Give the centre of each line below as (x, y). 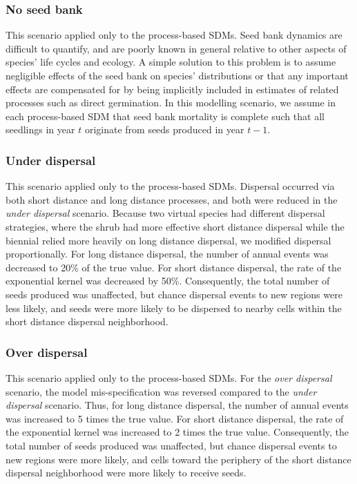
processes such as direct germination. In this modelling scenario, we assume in (171, 103)
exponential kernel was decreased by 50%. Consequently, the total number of (168, 281)
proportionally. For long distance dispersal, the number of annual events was (167, 254)
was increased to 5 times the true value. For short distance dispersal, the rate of (175, 418)
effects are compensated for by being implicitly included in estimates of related (172, 89)
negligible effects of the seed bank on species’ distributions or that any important (177, 75)
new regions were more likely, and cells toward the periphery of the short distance (178, 459)
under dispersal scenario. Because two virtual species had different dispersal (165, 213)
